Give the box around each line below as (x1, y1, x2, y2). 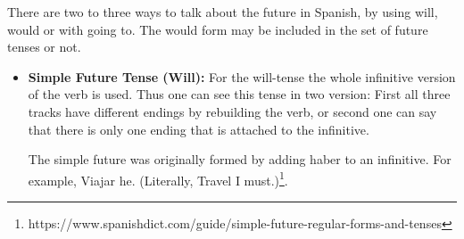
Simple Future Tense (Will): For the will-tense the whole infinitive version (28, 67, 456, 86)
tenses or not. (7, 37, 81, 56)
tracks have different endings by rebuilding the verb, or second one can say (28, 102, 437, 120)
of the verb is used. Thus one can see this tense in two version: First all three (28, 85, 451, 103)
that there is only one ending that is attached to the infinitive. (28, 119, 369, 138)
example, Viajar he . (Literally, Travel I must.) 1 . (28, 168, 288, 189)
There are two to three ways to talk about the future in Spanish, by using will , (7, 3, 438, 21)
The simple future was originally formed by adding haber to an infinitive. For (28, 150, 452, 169)
